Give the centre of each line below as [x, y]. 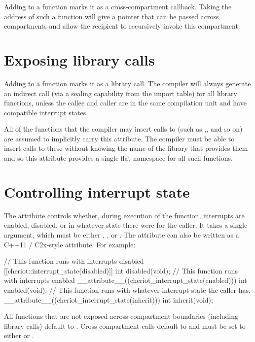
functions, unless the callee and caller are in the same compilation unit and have [125, 103]
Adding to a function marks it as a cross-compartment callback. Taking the [118, 6]
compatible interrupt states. [46, 112]
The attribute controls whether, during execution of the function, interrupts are [124, 215]
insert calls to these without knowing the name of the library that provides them [126, 148]
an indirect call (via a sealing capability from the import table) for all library [121, 93]
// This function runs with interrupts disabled [74, 261]
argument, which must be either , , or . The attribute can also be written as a [122, 234]
